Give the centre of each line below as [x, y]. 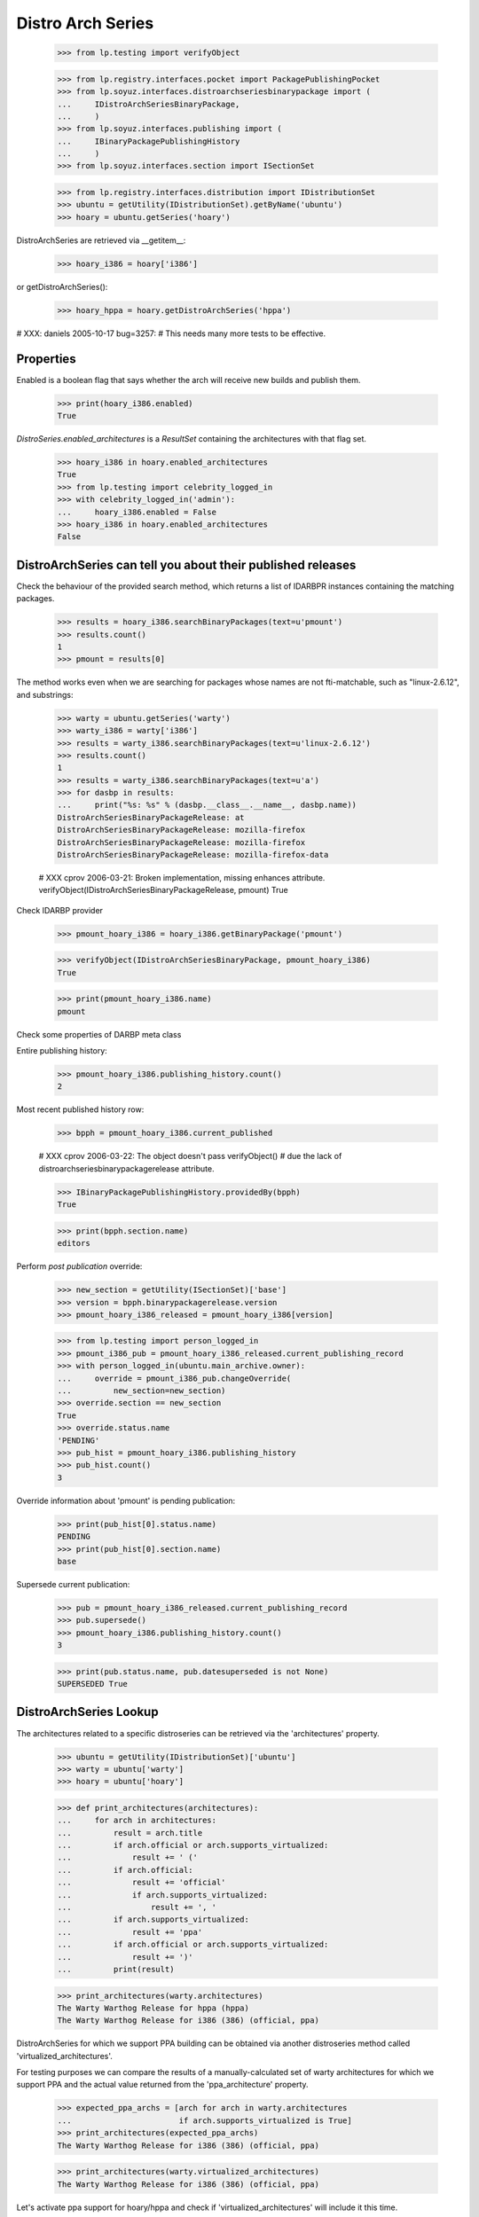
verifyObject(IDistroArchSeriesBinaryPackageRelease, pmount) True [163, 890]
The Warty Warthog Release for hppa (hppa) [153, 2008]
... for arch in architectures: [137, 1821]
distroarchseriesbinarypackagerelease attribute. [126, 1168]
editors [74, 1243]
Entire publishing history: [62, 1051]
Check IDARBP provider [60, 910]
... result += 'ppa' [130, 1932]
